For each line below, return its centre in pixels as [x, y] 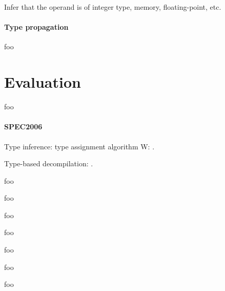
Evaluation [43, 82]
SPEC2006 [23, 127]
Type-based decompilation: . [49, 163]
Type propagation [36, 27]
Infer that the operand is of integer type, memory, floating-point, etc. [113, 7]
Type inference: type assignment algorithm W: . [79, 146]
